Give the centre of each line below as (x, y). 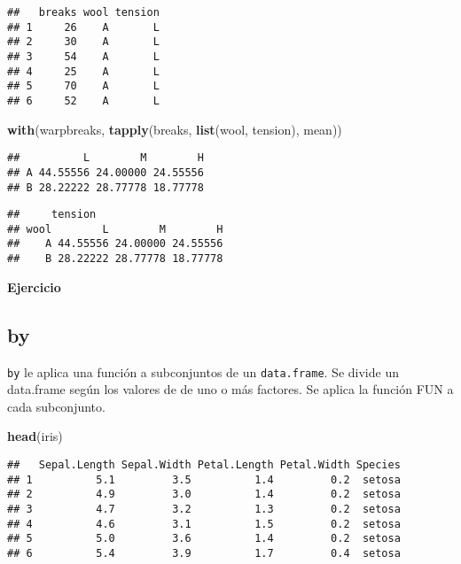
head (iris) (35, 436)
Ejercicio (34, 286)
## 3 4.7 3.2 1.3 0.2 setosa (204, 509)
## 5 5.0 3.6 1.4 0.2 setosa (204, 539)
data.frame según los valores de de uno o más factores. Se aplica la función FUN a (230, 389)
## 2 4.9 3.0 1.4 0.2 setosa (204, 494)
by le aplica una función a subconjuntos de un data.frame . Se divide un (203, 371)
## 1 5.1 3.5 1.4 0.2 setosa (204, 479)
